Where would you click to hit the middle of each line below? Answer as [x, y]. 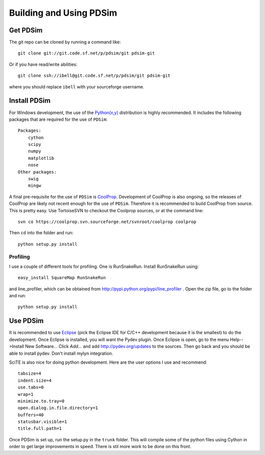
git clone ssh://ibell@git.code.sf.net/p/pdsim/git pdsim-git [94, 76]
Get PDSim [26, 30]
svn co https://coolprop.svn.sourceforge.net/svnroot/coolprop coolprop [107, 222]
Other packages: [37, 172]
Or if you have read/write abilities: [43, 64]
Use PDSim [26, 321]
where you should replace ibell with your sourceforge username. [77, 86]
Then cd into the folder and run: [41, 233]
